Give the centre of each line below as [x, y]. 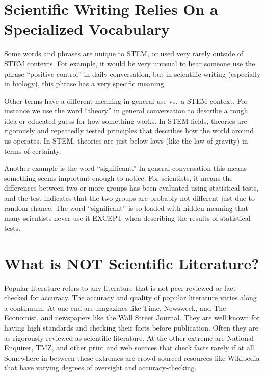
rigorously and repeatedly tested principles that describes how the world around [129, 131]
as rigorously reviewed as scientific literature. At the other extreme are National [129, 337]
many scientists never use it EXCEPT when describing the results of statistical [127, 218]
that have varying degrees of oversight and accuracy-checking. [100, 368]
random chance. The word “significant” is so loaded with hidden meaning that [126, 208]
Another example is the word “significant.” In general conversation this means [126, 168]
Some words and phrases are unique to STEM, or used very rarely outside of [124, 53]
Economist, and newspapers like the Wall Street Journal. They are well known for [132, 318]
